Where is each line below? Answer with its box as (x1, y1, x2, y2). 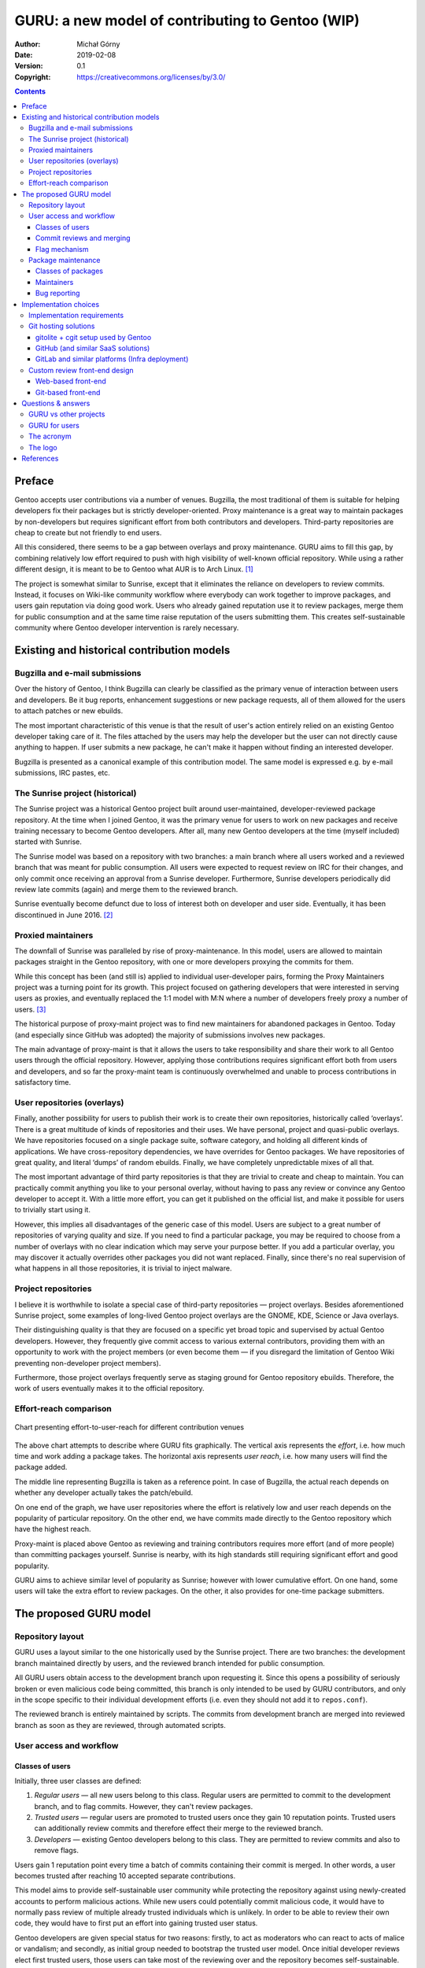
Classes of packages (35, 266, 104, 276)
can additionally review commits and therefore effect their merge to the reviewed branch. (34, 1823, 323, 1833)
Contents (14, 87, 46, 96)
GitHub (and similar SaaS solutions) (35, 343, 150, 353)
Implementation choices (21, 299, 100, 309)
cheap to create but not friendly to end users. (14, 528, 162, 538)
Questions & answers (21, 398, 91, 409)
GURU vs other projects (28, 409, 105, 419)
